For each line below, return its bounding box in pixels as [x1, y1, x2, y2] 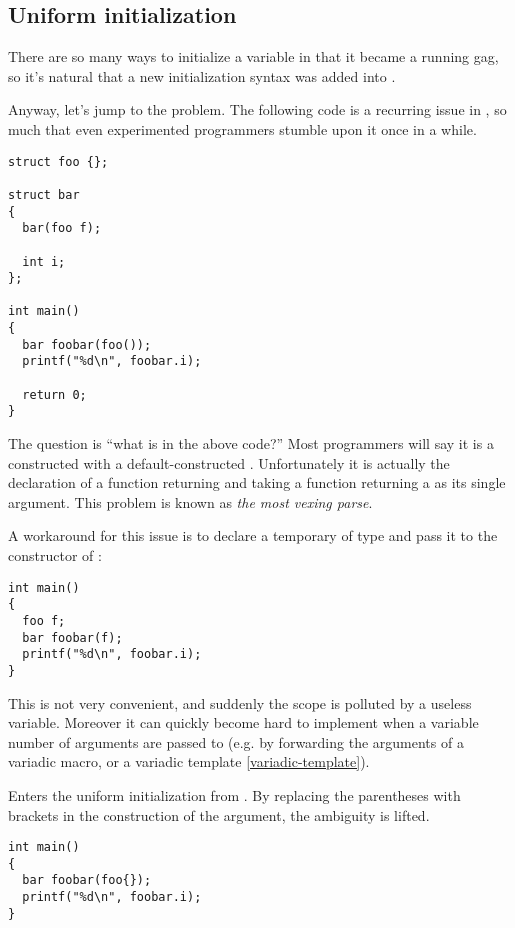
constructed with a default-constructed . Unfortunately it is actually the [8, 452, 450, 473]
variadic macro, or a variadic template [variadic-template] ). [8, 751, 370, 772]
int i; [22, 254, 66, 269]
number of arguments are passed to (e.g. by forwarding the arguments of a [8, 731, 464, 752]
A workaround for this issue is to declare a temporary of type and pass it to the [8, 525, 498, 546]
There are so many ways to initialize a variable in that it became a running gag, [8, 46, 499, 67]
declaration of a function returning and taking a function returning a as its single [8, 472, 506, 493]
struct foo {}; [8, 154, 109, 169]
